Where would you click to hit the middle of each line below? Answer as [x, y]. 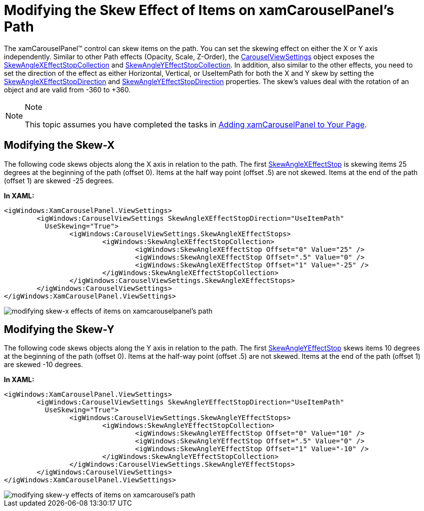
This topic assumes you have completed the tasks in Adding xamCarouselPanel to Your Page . [196, 124]
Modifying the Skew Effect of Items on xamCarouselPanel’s [199, 10]
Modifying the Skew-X [59, 145]
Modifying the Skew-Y [59, 330]
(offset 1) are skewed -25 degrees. [59, 180]
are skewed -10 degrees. [44, 365]
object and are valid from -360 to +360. [67, 89]
